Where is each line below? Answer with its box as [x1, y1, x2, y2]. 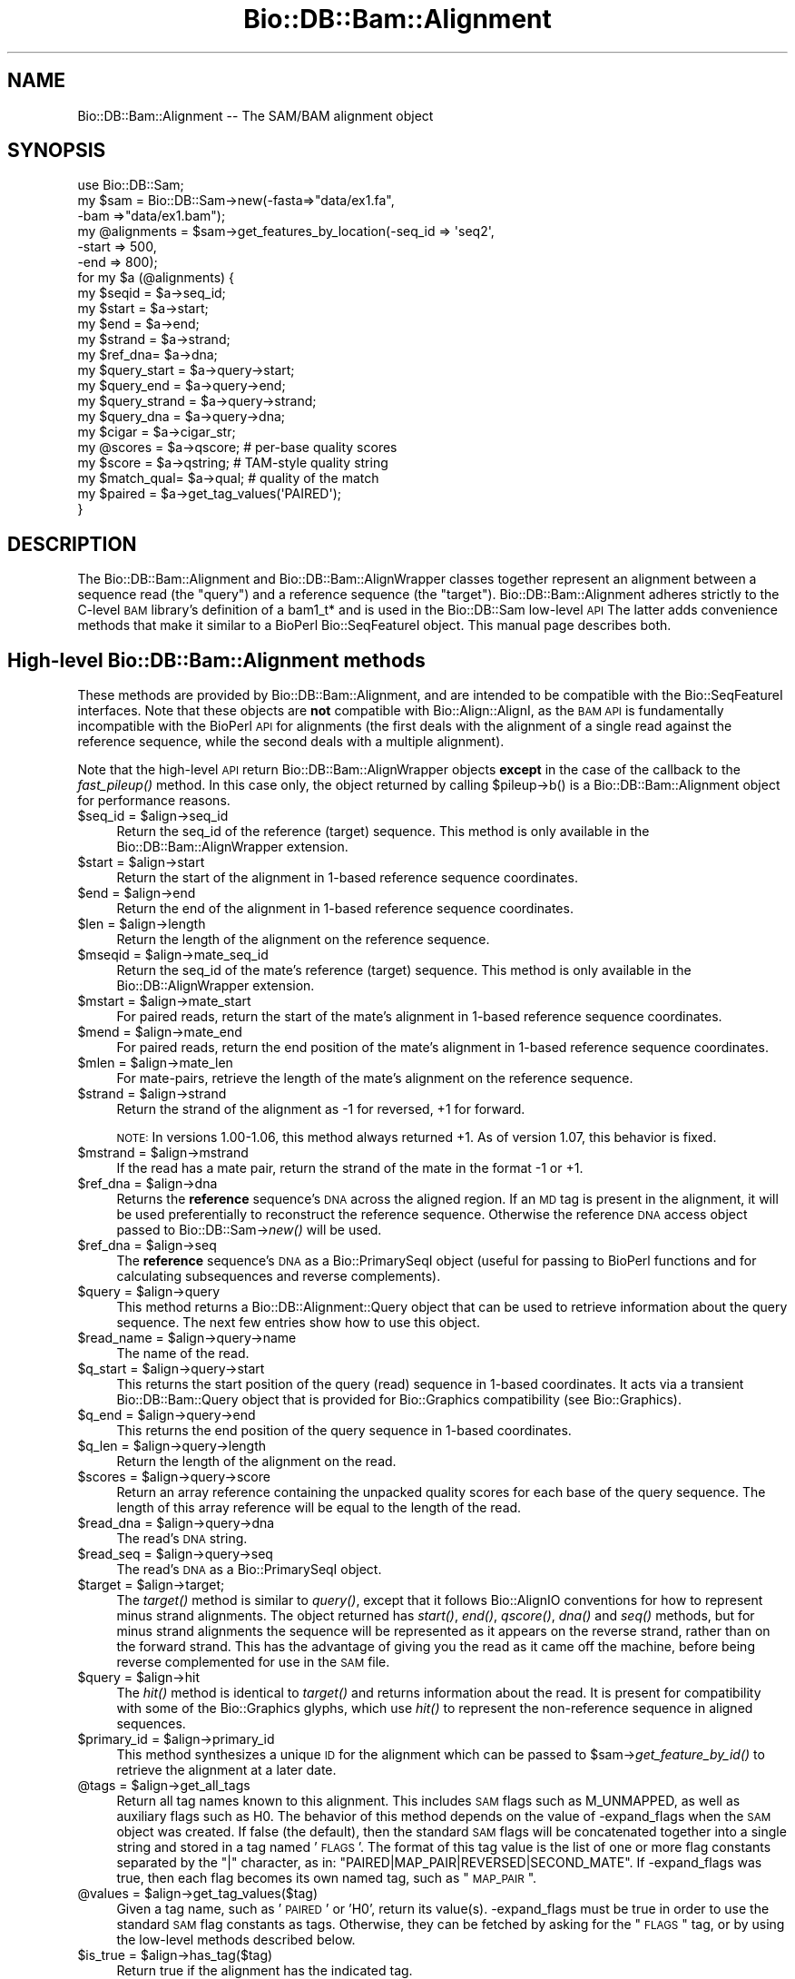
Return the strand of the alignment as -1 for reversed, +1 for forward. [116, 1101, 525, 1117]
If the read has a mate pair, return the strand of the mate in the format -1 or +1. [116, 1160, 584, 1177]
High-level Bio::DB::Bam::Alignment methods [7, 648, 426, 672]
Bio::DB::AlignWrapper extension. [116, 978, 315, 994]
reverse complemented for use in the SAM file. [116, 1654, 390, 1670]
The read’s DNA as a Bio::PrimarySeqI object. [116, 1561, 382, 1578]
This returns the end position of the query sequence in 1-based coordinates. [116, 1423, 572, 1439]
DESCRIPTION [7, 532, 137, 556]
